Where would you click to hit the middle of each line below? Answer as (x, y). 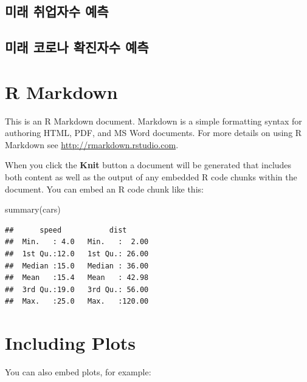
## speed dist (66, 230)
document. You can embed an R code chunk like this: (104, 189)
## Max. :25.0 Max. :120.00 (77, 302)
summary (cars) (33, 209)
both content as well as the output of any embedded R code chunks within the (151, 177)
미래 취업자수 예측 (57, 11)
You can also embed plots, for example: (78, 372)
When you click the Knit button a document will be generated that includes (148, 165)
